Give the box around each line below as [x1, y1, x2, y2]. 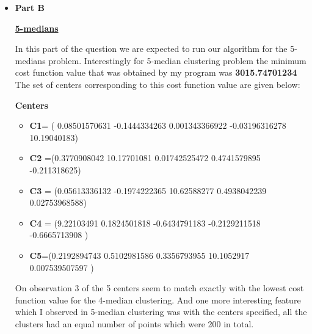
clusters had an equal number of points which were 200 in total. [15, 317, 254, 330]
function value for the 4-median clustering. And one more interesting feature [15, 293, 301, 306]
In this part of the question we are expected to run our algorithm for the [15, 42, 288, 55]
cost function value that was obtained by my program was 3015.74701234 [15, 66, 297, 79]
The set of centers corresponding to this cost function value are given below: [15, 78, 300, 90]
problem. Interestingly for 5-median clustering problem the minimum [48, 54, 307, 67]
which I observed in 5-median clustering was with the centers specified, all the [15, 305, 307, 318]
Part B [15, 1, 45, 13]
